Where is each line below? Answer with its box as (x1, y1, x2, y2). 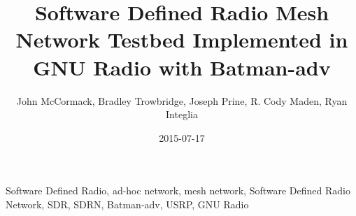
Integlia (166, 107, 198, 122)
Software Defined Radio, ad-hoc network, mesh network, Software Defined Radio (6, 183, 350, 198)
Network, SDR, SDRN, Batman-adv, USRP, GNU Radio (6, 196, 249, 211)
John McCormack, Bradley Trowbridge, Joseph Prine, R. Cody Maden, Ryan (16, 93, 348, 108)
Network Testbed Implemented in (15, 25, 348, 54)
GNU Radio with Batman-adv (33, 52, 331, 81)
